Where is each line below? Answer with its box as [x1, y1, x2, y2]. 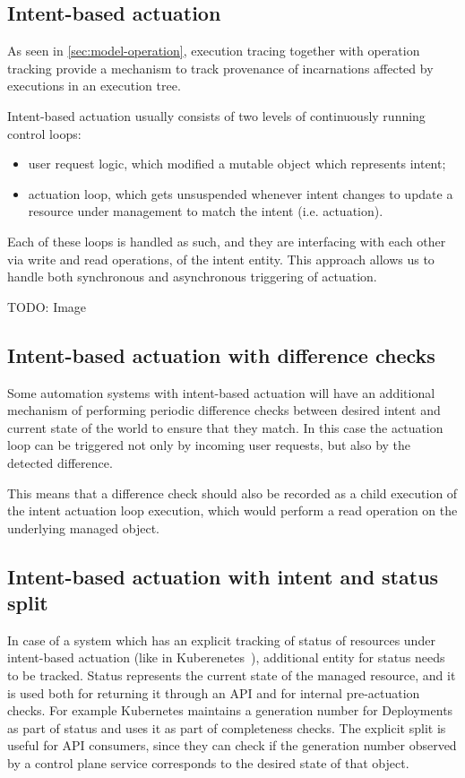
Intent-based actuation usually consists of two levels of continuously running [7, 106, 426, 125]
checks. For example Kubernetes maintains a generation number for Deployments [7, 701, 453, 720]
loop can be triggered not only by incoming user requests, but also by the [7, 436, 411, 454]
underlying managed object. [7, 518, 160, 537]
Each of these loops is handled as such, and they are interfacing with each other [7, 231, 446, 250]
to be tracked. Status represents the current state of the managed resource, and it [7, 666, 456, 685]
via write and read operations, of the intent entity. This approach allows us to [7, 249, 435, 268]
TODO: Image [7, 297, 87, 316]
